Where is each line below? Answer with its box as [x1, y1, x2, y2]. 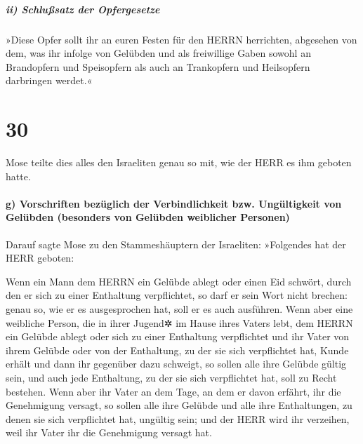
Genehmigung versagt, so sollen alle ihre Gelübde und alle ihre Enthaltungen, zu [6, 398, 352, 412]
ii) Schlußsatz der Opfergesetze [6, 1, 160, 16]
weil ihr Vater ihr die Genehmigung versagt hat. [6, 425, 212, 440]
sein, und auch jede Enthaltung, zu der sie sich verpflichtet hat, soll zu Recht [6, 370, 337, 384]
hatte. [6, 168, 31, 183]
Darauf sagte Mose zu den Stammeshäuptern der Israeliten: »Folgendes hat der [6, 236, 346, 251]
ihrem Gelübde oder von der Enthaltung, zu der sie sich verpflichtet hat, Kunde [6, 342, 349, 357]
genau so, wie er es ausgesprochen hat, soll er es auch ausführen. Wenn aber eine [6, 302, 353, 316]
